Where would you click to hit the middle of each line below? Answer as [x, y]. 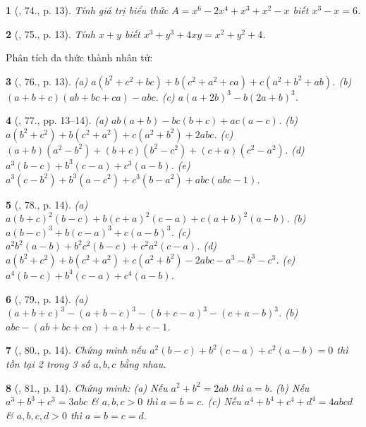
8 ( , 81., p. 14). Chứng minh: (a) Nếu [87, 387]
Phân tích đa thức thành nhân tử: [79, 57]
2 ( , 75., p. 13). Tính [50, 33]
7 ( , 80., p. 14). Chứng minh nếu [76, 350]
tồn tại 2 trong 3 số [48, 363]
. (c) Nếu [221, 401]
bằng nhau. [143, 363]
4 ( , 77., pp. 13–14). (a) [57, 120]
